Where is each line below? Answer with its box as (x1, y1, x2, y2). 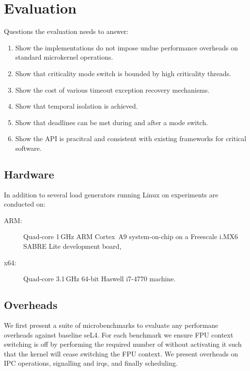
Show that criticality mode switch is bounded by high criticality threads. (15, 68, 232, 78)
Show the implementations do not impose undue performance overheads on (15, 42, 238, 52)
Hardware (4, 166, 54, 181)
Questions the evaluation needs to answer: (4, 26, 128, 36)
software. (15, 143, 42, 153)
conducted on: (4, 199, 46, 209)
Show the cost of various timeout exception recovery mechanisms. (15, 84, 210, 95)
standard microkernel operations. (15, 52, 113, 62)
